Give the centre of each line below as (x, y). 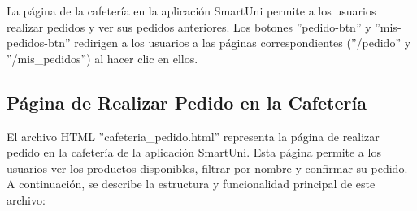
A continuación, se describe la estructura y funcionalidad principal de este (191, 184)
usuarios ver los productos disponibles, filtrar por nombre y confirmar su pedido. (207, 168)
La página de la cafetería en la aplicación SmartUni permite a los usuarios (191, 11)
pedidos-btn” (39, 43)
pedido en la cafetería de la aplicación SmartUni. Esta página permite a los (194, 152)
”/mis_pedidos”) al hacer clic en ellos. (102, 58)
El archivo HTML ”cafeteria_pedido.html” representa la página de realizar (193, 136)
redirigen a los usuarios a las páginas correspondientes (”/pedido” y (243, 43)
